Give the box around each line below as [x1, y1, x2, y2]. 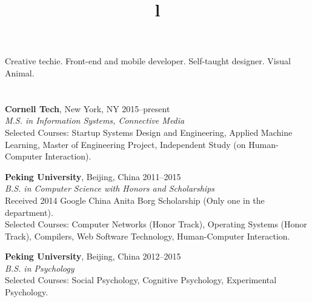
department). [5, 206, 53, 218]
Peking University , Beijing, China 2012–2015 [5, 250, 181, 263]
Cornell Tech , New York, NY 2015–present [5, 102, 170, 115]
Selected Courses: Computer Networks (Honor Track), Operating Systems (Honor [5, 218, 307, 230]
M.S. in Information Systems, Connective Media [5, 114, 185, 127]
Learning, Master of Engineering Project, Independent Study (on [5, 138, 246, 150]
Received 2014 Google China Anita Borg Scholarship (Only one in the [5, 193, 265, 206]
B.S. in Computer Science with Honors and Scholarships [5, 182, 215, 195]
